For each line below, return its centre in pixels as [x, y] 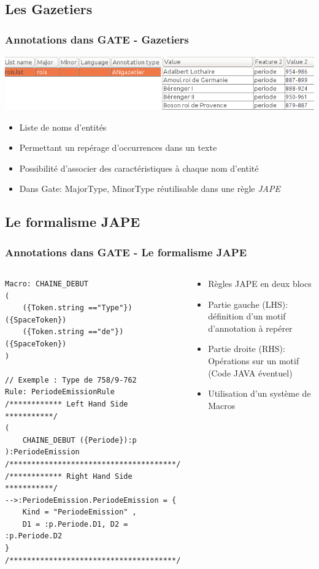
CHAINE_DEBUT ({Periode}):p [79, 440]
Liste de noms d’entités [63, 127]
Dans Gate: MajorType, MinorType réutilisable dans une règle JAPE [150, 189]
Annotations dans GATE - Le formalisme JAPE [126, 252]
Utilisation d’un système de [259, 393]
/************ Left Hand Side [67, 404]
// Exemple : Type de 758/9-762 [71, 380]
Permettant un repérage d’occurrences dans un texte [118, 147]
